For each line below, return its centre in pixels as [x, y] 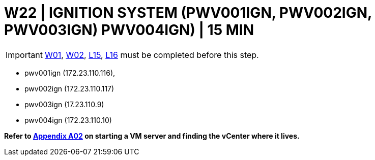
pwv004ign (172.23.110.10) [68, 120]
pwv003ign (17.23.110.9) [64, 104]
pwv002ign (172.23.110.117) [69, 88]
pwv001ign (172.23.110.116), [70, 73]
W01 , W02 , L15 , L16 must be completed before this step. [152, 55]
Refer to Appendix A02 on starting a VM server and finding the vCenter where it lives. [152, 136]
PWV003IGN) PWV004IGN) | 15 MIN [129, 30]
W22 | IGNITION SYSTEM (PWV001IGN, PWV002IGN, [188, 13]
